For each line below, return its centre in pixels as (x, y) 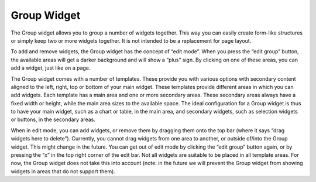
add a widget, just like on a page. (51, 68)
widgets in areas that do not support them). (63, 171)
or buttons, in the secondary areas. (53, 119)
